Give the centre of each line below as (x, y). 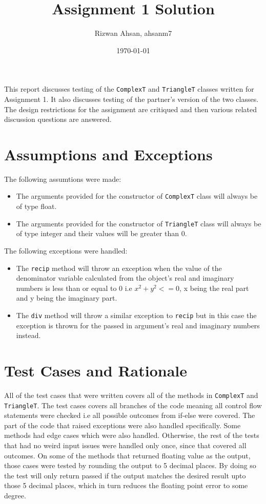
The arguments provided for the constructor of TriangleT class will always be (139, 223)
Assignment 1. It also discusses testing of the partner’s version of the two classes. (131, 99)
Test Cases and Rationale (96, 371)
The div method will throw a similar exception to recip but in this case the (136, 315)
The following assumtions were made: (63, 178)
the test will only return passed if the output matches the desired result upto (125, 475)
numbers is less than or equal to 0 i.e (74, 288)
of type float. (36, 206)
